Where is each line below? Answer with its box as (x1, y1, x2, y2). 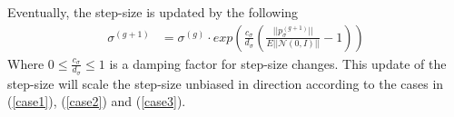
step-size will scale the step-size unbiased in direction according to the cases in (7, 73, 444, 93)
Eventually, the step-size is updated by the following (7, 3, 299, 21)
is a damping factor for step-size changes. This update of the (109, 54, 447, 73)
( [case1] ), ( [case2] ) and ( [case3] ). (7, 92, 186, 111)
